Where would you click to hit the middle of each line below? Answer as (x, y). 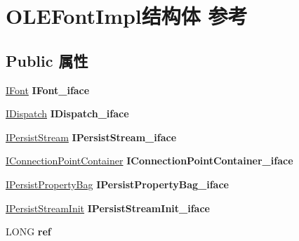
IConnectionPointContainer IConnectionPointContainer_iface (149, 161)
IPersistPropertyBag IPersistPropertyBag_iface (117, 184)
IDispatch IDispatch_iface (67, 113)
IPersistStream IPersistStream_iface (91, 137)
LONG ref (28, 232)
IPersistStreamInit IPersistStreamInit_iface (108, 208)
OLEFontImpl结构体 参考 (127, 16)
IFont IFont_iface (48, 90)
